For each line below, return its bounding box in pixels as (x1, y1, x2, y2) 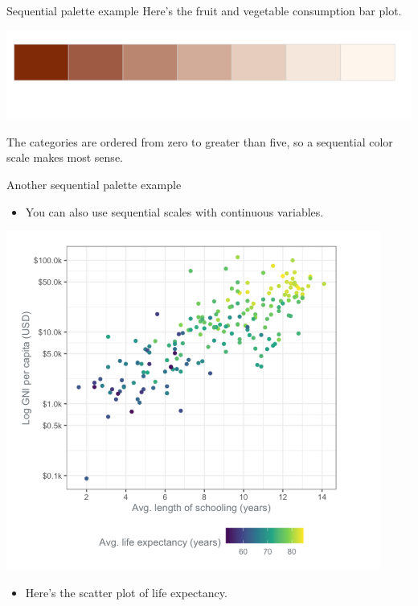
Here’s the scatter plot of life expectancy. (25, 583, 227, 600)
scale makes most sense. (6, 149, 123, 166)
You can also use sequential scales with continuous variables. (25, 203, 324, 220)
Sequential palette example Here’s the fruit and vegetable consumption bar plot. (6, 2, 402, 19)
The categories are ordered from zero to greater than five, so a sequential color (6, 133, 393, 150)
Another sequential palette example (6, 175, 182, 192)
